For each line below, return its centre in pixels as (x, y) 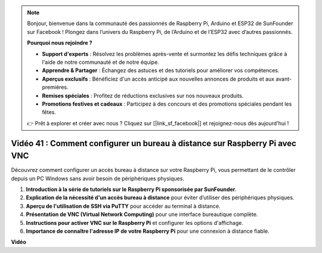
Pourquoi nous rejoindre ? (60, 43)
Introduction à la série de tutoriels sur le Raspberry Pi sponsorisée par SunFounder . (131, 189)
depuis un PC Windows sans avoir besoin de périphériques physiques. (98, 178)
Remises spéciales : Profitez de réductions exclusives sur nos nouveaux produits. (143, 95)
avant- (284, 79)
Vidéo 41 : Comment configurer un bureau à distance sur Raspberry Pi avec (154, 143)
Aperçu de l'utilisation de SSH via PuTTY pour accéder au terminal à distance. (123, 206)
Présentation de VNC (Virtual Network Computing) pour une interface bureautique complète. (142, 214)
